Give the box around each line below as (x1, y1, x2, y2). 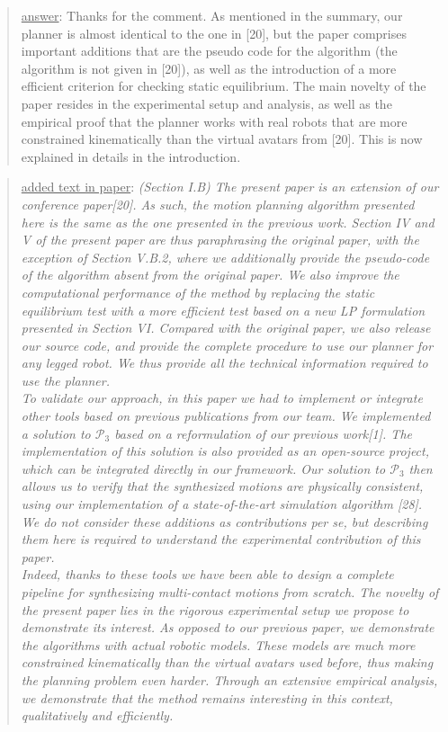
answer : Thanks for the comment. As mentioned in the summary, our (21, 6, 403, 24)
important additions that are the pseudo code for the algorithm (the (21, 41, 398, 60)
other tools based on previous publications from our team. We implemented (21, 406, 431, 425)
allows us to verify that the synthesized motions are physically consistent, (21, 477, 424, 495)
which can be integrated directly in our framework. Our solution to (21, 459, 386, 478)
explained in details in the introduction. (21, 147, 241, 165)
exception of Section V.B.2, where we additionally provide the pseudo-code (21, 247, 430, 266)
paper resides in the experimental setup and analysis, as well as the (21, 94, 392, 112)
